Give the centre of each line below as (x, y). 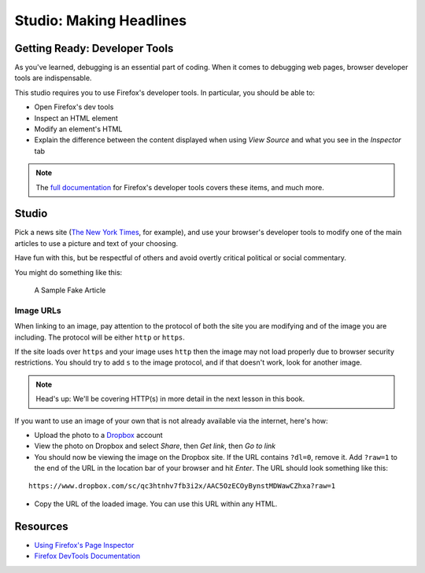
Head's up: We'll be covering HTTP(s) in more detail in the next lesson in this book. (170, 399)
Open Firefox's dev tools (74, 107)
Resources (41, 526)
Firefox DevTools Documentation (87, 556)
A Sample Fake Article (70, 290)
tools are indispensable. (53, 78)
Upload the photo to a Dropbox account (98, 435)
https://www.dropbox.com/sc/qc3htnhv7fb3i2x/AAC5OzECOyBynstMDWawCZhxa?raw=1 (182, 486)
